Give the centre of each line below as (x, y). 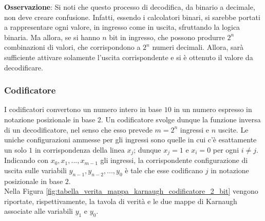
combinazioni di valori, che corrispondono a (72, 47)
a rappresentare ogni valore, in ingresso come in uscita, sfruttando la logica (122, 27)
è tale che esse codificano (164, 170)
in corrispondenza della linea (80, 149)
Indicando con (26, 160)
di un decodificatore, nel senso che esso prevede (78, 129)
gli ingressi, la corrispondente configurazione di (174, 160)
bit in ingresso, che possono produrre (167, 37)
